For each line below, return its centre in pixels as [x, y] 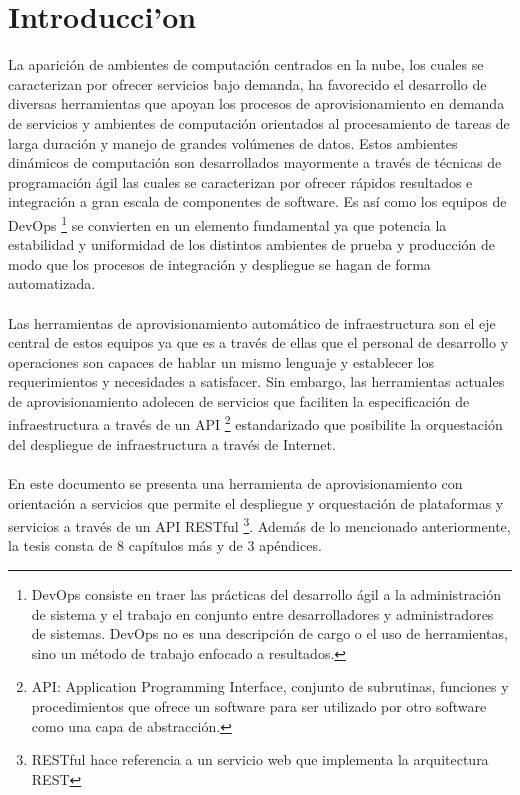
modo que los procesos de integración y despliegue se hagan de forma [219, 263]
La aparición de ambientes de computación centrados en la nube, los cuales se [246, 64]
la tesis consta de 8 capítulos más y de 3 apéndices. [165, 545]
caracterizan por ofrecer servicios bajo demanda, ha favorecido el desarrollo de [247, 83]
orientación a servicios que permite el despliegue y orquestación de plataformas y [256, 502]
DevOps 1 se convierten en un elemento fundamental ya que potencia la [227, 223]
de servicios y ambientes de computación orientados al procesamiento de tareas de [259, 122]
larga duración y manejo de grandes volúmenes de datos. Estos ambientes [233, 142]
